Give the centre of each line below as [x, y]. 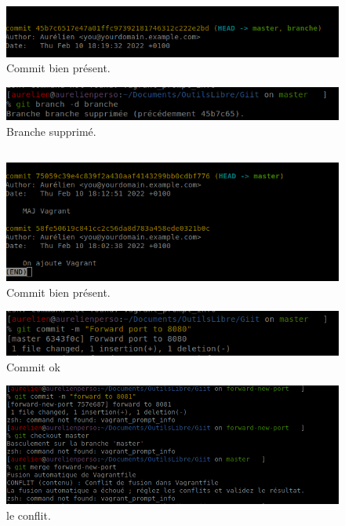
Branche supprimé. [51, 131]
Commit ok [33, 366]
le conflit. [29, 515]
